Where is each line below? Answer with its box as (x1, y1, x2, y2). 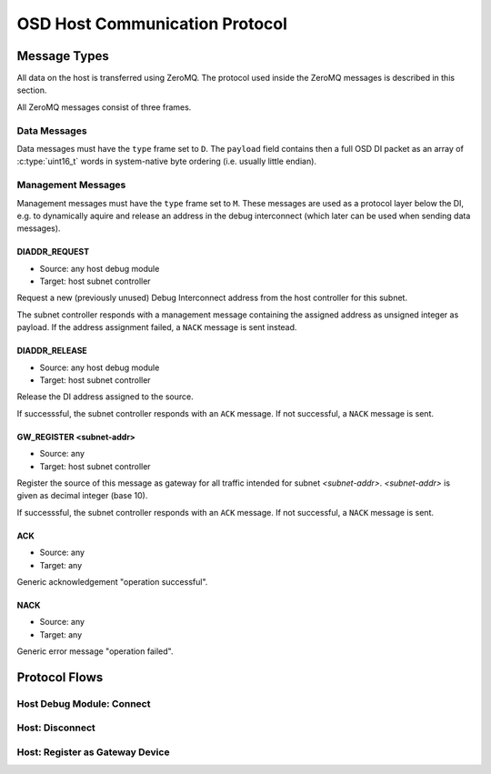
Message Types (16, 48, 109, 64)
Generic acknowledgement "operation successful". (16, 576, 208, 587)
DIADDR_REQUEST (16, 246, 90, 257)
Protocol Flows (16, 669, 104, 685)
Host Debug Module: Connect (16, 697, 151, 709)
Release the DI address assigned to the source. (16, 391, 195, 402)
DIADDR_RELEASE (16, 346, 88, 357)
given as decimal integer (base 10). (16, 490, 148, 501)
